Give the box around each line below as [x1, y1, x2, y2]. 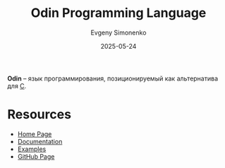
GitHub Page [17, 152, 55, 160]
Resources [7, 107, 72, 123]
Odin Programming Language [30, 5, 207, 21]
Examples [17, 145, 47, 153]
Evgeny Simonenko [90, 28, 147, 37]
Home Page [17, 129, 52, 138]
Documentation [17, 137, 63, 145]
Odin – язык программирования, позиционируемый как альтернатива [7, 74, 219, 83]
